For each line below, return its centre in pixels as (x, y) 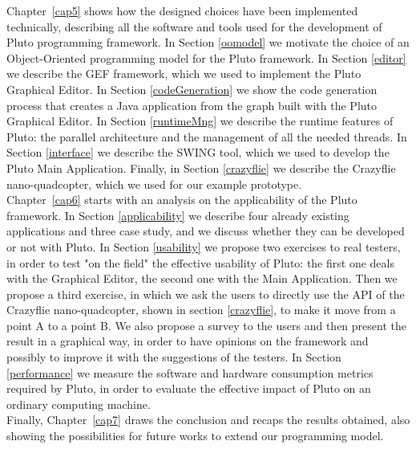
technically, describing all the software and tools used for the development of (194, 26)
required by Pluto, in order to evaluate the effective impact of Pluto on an (189, 388)
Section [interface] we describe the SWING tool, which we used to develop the (198, 152)
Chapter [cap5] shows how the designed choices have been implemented (182, 10)
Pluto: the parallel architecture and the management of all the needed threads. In (207, 136)
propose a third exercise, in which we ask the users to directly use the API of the (206, 294)
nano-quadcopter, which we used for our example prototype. (154, 184)
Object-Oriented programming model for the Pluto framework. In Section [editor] (206, 57)
